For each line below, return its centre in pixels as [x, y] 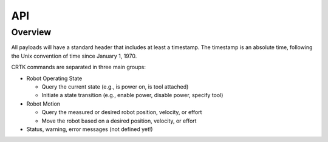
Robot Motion [43, 104]
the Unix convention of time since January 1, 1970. [74, 56]
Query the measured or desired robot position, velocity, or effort [122, 112]
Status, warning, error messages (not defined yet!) [90, 129]
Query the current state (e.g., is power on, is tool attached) [115, 86]
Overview [31, 32]
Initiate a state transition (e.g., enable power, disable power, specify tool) [132, 95]
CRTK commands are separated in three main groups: [78, 67]
